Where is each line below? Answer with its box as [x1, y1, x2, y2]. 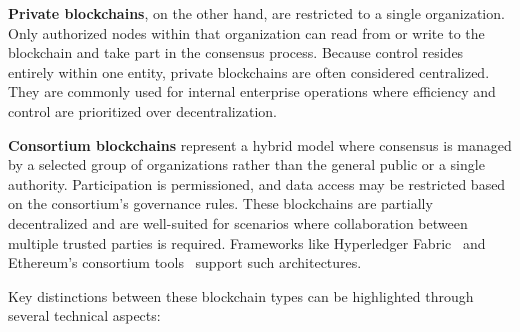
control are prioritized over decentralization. [8, 100, 277, 121]
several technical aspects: [8, 305, 161, 326]
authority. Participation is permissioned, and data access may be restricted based [8, 173, 506, 194]
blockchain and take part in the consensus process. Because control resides [8, 42, 464, 63]
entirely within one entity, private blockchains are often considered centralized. [8, 61, 490, 82]
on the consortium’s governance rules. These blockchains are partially [8, 193, 433, 214]
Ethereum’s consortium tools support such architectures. [8, 252, 362, 273]
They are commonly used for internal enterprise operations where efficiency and [8, 81, 496, 102]
